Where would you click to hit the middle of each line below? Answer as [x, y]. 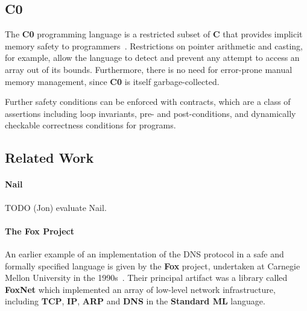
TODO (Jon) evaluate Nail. [56, 207]
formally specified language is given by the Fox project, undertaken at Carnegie [153, 265]
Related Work [49, 158]
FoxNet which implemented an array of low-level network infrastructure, [140, 289]
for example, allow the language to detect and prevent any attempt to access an [152, 58]
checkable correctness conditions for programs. [90, 125]
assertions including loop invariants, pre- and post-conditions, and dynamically [150, 113]
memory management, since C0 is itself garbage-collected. [112, 81]
